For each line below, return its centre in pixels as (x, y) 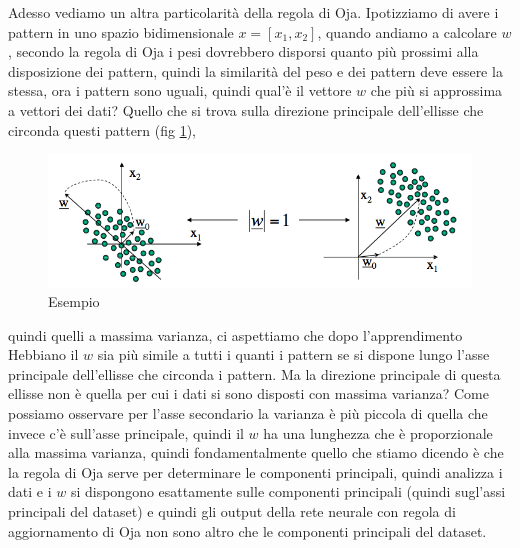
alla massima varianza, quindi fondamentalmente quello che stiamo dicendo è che (256, 452)
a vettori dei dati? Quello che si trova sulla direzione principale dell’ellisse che (246, 109)
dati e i (30, 491)
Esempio (74, 301)
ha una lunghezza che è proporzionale (378, 432)
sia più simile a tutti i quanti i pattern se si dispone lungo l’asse (293, 354)
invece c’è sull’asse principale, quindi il (126, 432)
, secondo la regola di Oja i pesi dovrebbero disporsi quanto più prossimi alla (243, 51)
